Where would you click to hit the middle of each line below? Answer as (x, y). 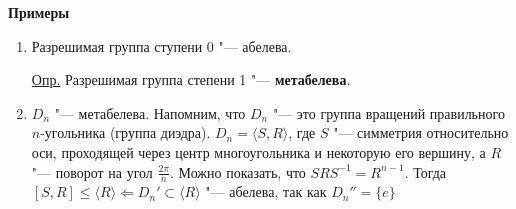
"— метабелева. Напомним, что (150, 112)
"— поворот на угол (92, 171)
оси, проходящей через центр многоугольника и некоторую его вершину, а (258, 151)
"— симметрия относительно (421, 132)
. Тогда (425, 171)
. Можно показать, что (238, 171)
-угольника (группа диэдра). (125, 132)
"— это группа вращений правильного (388, 112)
